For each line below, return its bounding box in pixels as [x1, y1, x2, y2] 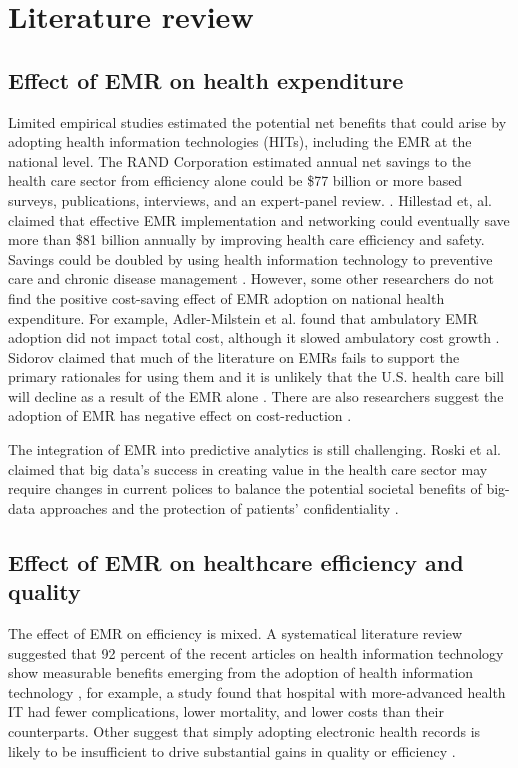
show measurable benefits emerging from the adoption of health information [8, 662, 474, 683]
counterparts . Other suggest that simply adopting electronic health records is [8, 721, 481, 742]
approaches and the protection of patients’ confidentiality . [39, 497, 399, 518]
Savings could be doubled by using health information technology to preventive [8, 248, 493, 269]
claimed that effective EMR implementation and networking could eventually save [8, 209, 510, 230]
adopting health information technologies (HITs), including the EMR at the [8, 131, 472, 152]
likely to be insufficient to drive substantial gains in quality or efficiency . [8, 740, 456, 761]
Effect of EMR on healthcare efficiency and [8, 546, 464, 577]
